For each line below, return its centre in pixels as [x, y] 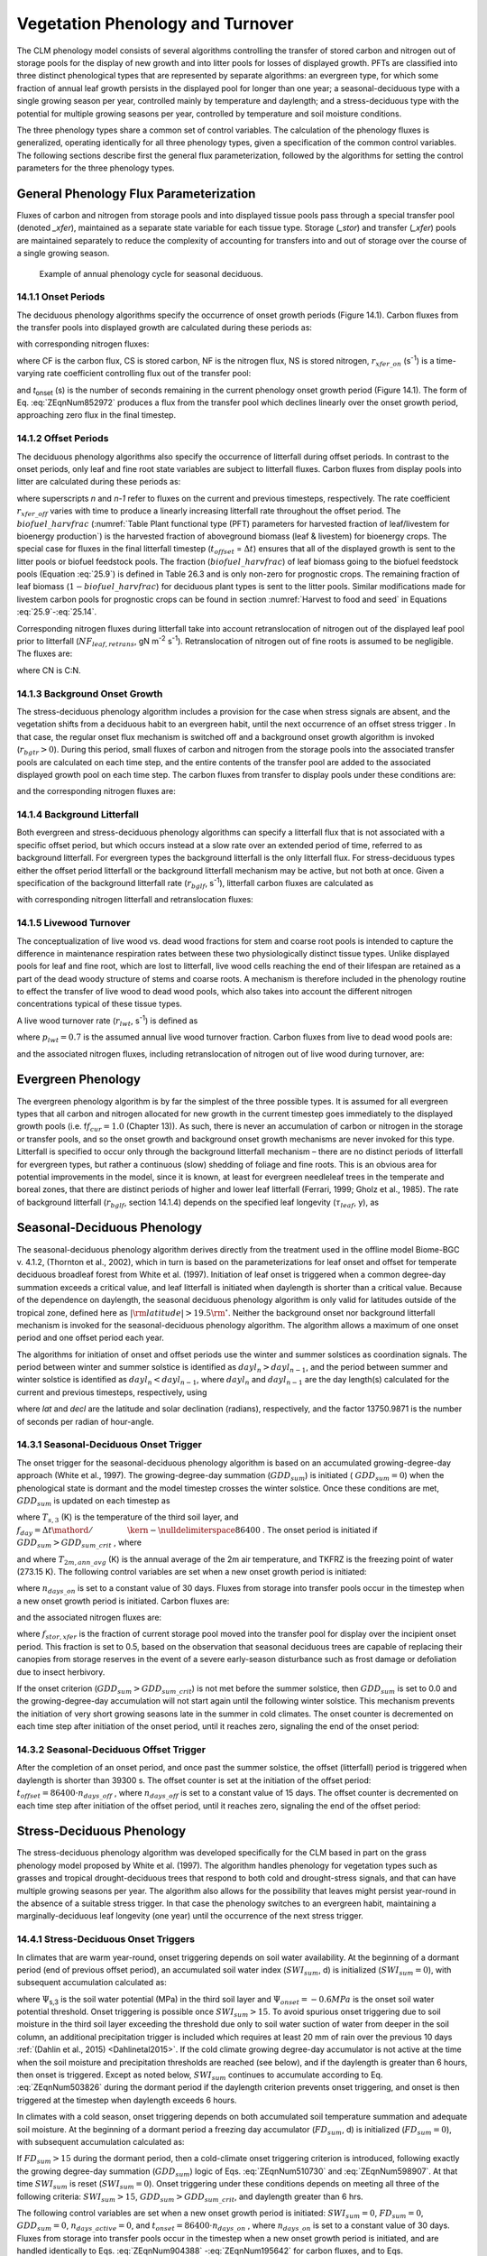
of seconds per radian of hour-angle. [85, 1421]
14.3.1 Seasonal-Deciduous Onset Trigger [110, 1445]
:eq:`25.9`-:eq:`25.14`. [57, 612]
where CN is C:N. [49, 670]
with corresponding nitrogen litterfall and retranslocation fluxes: [135, 900]
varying [31, 374]
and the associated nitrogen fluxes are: [89, 1618]
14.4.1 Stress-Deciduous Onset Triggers [106, 1939]
